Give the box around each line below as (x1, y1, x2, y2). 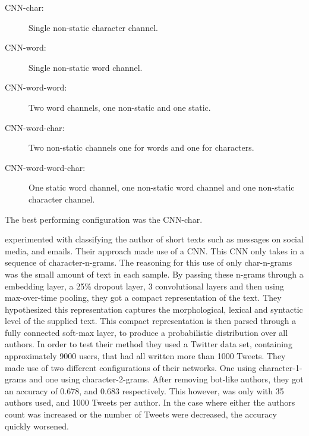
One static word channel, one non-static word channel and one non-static (29, 181, 295, 194)
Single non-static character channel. (29, 21, 158, 33)
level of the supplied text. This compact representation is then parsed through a (5, 314, 297, 327)
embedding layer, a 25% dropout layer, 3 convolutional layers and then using (5, 279, 284, 292)
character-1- (258, 361, 302, 373)
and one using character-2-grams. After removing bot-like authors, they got (29, 373, 304, 385)
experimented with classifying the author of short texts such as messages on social (5, 233, 304, 245)
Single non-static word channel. (29, 61, 143, 73)
